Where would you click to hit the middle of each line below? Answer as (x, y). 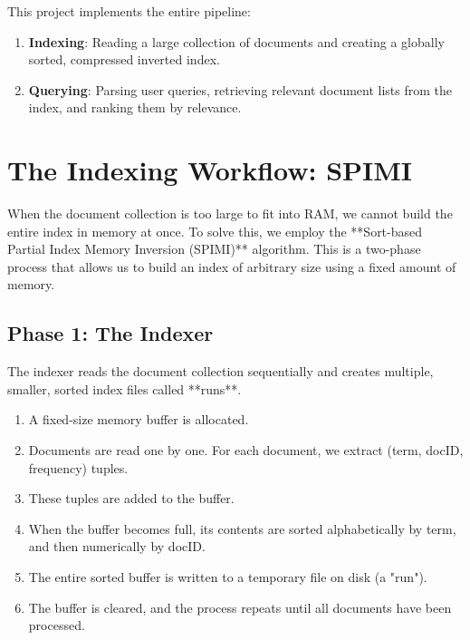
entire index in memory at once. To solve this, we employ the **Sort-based (215, 231)
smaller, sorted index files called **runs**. (125, 388)
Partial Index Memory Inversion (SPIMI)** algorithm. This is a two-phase (214, 249)
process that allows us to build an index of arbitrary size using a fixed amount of (232, 266)
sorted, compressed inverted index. (124, 59)
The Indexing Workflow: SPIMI (210, 170)
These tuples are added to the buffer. (131, 498)
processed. (57, 625)
